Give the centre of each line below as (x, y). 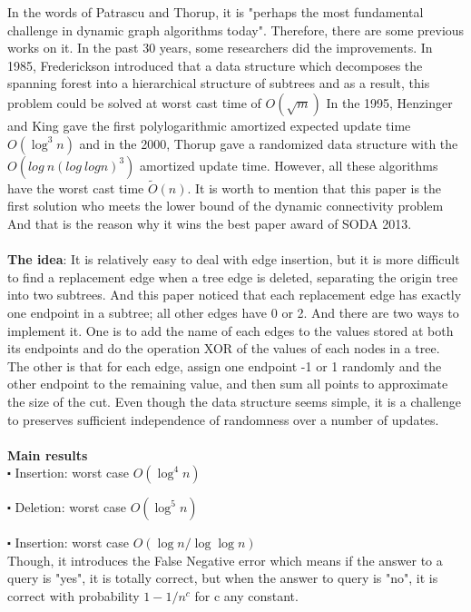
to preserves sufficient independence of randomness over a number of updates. (223, 419)
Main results (48, 454)
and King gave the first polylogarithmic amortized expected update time (209, 125)
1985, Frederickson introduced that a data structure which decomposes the (215, 65)
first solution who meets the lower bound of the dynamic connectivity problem (226, 206)
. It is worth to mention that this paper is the (314, 188)
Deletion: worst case (70, 507)
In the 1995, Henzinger (389, 102)
